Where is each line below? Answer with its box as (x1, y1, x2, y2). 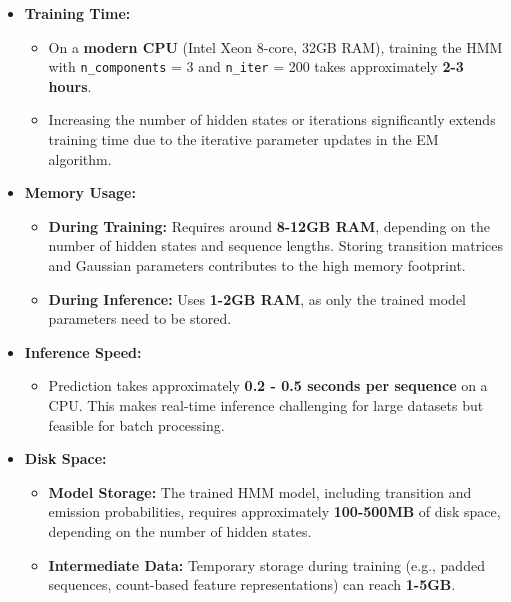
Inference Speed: (24, 341, 142, 362)
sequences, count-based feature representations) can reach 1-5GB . (48, 574, 456, 595)
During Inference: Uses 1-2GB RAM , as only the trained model (48, 288, 466, 309)
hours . (48, 75, 92, 96)
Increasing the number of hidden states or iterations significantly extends (48, 109, 496, 130)
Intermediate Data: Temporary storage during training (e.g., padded (48, 554, 485, 575)
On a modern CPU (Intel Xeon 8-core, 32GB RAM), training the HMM (48, 36, 503, 57)
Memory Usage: (24, 182, 136, 203)
